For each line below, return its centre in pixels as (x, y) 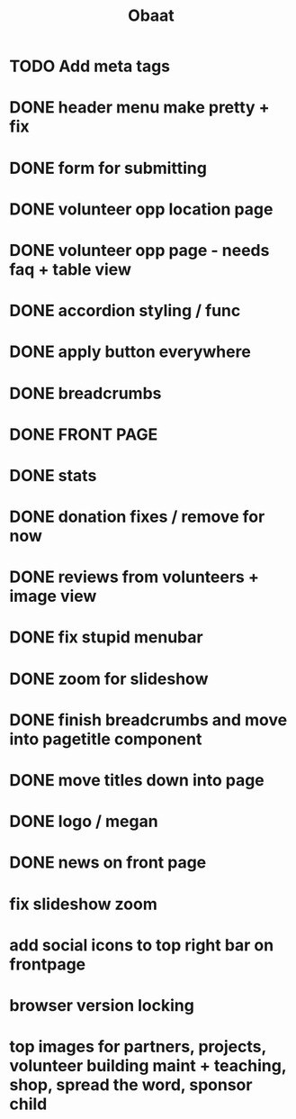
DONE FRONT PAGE (84, 434)
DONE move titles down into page (137, 780)
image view (53, 596)
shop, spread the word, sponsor (131, 1085)
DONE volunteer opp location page (141, 209)
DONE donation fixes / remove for (137, 517)
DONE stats (53, 475)
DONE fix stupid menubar (107, 637)
